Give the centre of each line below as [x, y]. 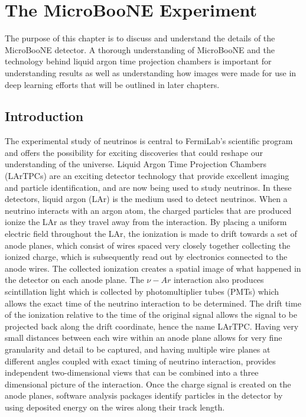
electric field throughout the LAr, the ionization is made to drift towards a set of [151, 234]
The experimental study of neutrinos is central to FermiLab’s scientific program [149, 141]
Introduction [44, 116]
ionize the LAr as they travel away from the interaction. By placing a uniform [146, 222]
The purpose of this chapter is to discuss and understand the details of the [140, 38]
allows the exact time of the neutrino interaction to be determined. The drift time [153, 303]
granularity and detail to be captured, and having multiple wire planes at [138, 349]
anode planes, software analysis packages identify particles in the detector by [144, 395]
